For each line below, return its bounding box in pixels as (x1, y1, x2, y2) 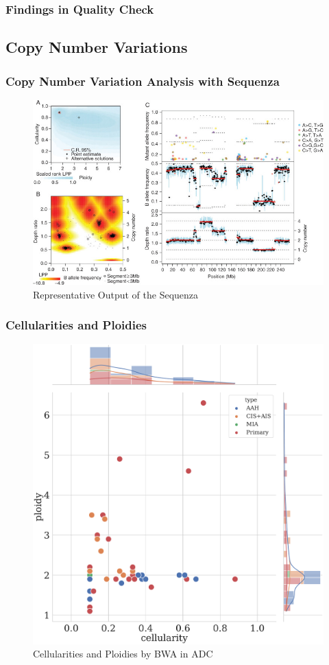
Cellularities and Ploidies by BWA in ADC (33, 646, 213, 661)
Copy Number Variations (5, 36, 188, 58)
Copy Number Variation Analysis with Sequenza (5, 72, 280, 89)
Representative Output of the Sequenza (33, 287, 199, 301)
